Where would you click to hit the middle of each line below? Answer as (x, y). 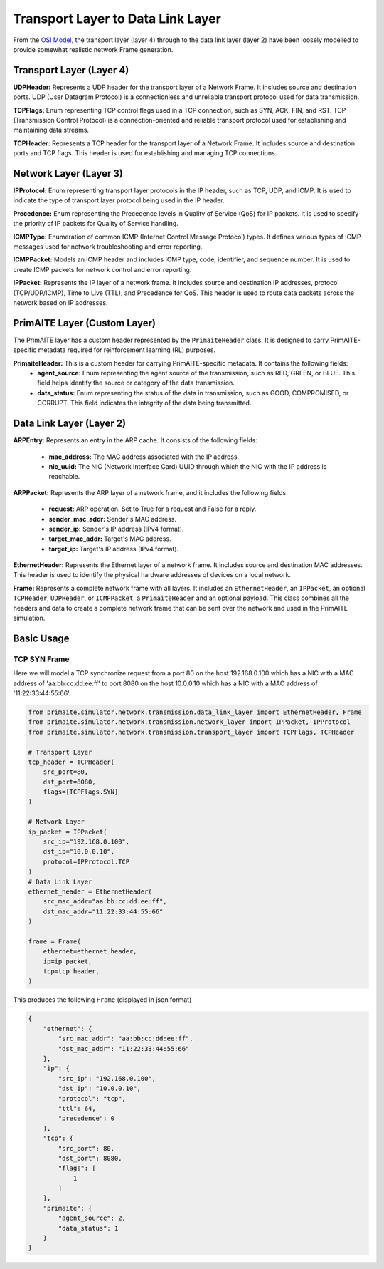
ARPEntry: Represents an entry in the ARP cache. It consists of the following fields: (135, 440)
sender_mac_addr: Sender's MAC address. (113, 519)
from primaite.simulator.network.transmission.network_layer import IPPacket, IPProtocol (190, 722)
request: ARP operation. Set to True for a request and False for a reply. (153, 509)
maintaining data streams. (51, 130)
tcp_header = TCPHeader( (71, 762)
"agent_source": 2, (92, 1218)
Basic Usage (41, 638)
